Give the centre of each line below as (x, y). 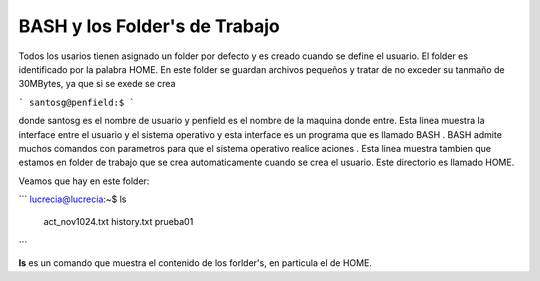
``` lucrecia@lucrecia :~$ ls (72, 199)
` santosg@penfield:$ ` (76, 102)
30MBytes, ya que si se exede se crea (97, 84)
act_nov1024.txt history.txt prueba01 (118, 222)
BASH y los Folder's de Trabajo (149, 26)
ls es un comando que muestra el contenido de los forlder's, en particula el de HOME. (195, 263)
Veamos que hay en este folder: (84, 181)
